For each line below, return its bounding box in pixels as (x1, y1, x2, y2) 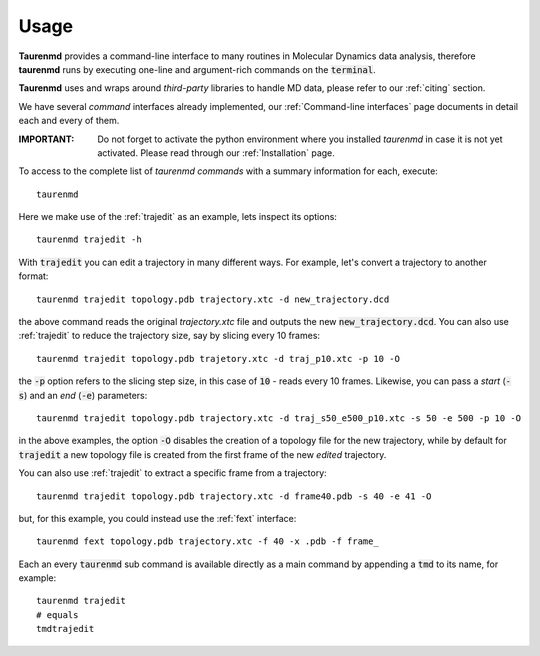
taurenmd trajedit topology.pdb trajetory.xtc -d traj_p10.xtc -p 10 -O (36, 353, 400, 364)
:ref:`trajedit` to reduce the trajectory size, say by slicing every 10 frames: (18, 330, 320, 342)
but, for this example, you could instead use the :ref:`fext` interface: (18, 512, 297, 524)
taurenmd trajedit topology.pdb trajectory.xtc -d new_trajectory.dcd (36, 293, 390, 305)
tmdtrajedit (36, 623, 95, 635)
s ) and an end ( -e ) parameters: (18, 389, 148, 401)
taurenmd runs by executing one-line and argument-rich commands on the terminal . (18, 63, 376, 75)
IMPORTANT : (18, 133, 75, 145)
